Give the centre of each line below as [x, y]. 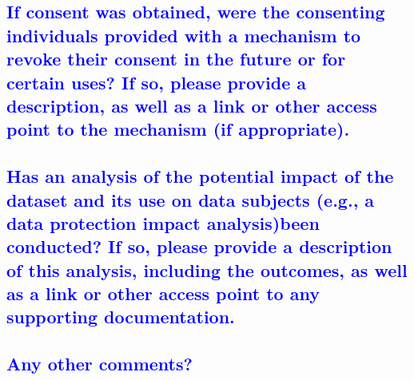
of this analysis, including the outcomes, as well [207, 269]
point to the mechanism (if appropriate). [178, 129]
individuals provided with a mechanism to [184, 35]
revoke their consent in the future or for [176, 59]
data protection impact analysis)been [163, 222]
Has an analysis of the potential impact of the [200, 176]
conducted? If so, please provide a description [199, 246]
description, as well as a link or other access [192, 105]
